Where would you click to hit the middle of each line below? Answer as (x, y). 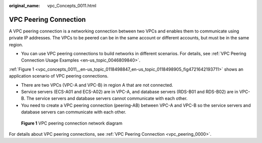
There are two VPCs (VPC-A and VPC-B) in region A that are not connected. (97, 85)
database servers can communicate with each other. (74, 112)
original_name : (25, 6)
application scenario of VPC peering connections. (59, 76)
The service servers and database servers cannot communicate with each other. (107, 98)
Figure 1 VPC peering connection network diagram (72, 123)
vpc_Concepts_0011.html (72, 6)
